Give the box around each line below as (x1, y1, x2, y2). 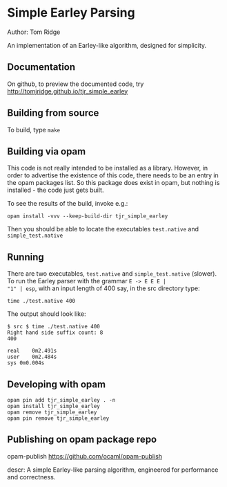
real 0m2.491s (7, 348, 57, 355)
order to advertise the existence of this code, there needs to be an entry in (7, 171, 219, 179)
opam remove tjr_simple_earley (7, 409, 97, 416)
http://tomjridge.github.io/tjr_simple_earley (7, 87, 128, 95)
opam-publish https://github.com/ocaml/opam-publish (7, 452, 163, 460)
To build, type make (7, 125, 61, 134)
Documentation (7, 61, 76, 73)
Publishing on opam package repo (7, 434, 157, 445)
